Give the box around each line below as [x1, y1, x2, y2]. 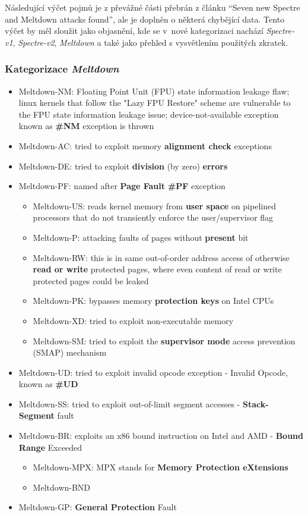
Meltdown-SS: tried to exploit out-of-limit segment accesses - [18, 397, 240, 410]
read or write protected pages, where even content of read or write [33, 263, 282, 275]
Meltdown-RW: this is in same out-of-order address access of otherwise [33, 251, 290, 263]
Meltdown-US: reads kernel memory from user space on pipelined [33, 199, 276, 212]
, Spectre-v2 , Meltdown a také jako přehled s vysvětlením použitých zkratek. [12, 36, 288, 48]
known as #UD [18, 378, 78, 390]
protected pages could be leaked [33, 274, 149, 287]
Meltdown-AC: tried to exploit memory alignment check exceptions [18, 139, 272, 152]
